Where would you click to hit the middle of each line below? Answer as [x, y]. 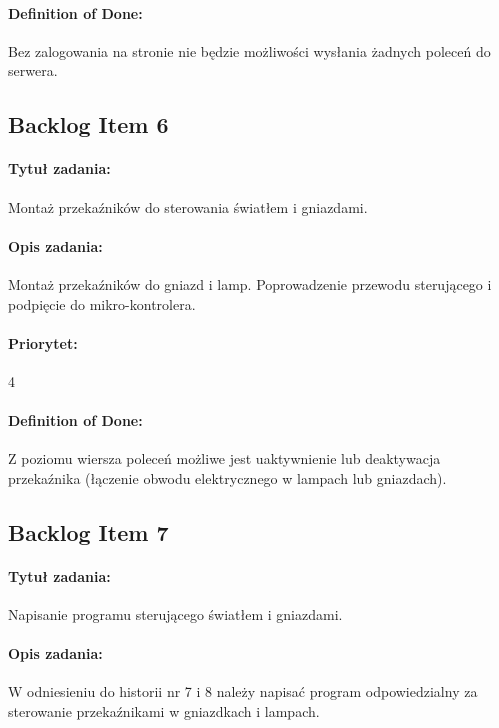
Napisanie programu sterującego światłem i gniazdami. [175, 614]
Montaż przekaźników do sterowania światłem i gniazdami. [188, 206]
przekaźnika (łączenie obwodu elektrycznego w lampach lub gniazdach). [227, 477]
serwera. [33, 70]
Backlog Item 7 [88, 531]
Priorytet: [43, 342]
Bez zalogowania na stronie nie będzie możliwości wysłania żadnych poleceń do [249, 50]
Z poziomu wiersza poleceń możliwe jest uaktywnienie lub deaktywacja [224, 458]
